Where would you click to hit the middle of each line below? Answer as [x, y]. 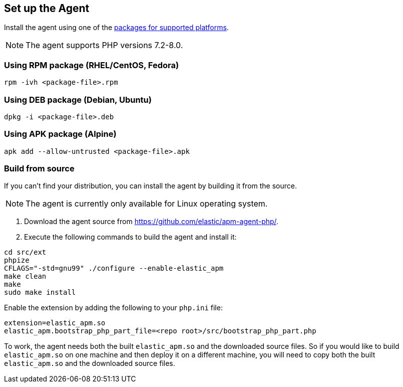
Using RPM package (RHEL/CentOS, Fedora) [92, 65]
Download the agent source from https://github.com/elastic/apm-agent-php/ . [151, 222]
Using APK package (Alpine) [60, 134]
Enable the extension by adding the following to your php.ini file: [113, 308]
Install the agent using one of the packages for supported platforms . [116, 28]
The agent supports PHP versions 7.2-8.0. [104, 45]
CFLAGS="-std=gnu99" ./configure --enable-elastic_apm [114, 268]
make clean [25, 276]
